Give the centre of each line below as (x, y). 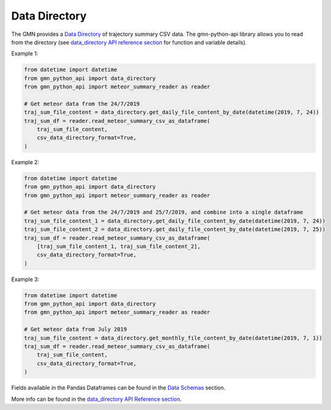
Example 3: (25, 279)
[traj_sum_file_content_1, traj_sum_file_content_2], (119, 246)
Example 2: (25, 162)
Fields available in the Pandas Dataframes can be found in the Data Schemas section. (118, 388)
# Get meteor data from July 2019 (75, 329)
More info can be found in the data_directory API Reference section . (96, 399)
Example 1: (25, 54)
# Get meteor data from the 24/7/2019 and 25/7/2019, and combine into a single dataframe (164, 212)
